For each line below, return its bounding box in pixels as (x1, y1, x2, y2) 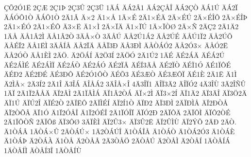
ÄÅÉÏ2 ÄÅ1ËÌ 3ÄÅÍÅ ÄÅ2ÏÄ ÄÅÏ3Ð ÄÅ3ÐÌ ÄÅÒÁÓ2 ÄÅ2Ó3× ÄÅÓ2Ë (4, 40, 228, 51)
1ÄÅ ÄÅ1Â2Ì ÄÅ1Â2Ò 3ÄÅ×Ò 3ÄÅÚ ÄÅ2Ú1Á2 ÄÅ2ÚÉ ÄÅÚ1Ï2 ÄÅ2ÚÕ (4, 31, 233, 41)
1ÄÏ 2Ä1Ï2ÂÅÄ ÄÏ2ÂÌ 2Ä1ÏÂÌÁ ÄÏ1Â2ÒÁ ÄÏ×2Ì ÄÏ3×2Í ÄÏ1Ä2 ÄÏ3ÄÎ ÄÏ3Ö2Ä (4, 88, 247, 98)
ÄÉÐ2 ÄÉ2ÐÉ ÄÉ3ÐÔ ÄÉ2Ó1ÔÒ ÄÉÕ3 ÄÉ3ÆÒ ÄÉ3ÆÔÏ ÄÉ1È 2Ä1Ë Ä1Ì (4, 69, 237, 79)
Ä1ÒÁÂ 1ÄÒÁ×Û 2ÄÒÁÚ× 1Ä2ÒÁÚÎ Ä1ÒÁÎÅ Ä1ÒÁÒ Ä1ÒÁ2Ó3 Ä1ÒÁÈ (4, 126, 235, 136)
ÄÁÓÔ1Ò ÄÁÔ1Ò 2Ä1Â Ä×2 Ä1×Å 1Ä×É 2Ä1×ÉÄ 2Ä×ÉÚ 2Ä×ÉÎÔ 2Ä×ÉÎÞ (4, 12, 248, 22)
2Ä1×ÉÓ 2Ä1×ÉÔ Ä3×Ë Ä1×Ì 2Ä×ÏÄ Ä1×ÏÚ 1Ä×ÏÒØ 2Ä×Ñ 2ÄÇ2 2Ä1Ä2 (4, 21, 239, 32)
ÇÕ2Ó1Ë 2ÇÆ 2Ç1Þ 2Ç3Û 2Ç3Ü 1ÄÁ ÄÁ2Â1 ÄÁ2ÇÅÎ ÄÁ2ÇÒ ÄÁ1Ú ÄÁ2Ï (4, 2, 238, 12)
